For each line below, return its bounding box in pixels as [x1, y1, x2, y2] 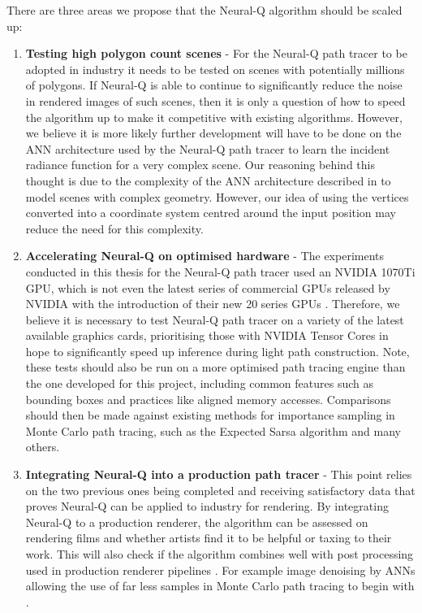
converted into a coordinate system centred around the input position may [25, 204, 396, 221]
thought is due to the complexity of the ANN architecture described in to [25, 172, 391, 189]
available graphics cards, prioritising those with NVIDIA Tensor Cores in [25, 327, 389, 344]
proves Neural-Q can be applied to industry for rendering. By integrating [25, 498, 389, 515]
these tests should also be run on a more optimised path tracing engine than [25, 359, 406, 376]
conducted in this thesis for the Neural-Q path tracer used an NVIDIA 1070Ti [25, 263, 416, 280]
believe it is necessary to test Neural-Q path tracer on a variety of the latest [25, 311, 404, 328]
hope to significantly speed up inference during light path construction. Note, [25, 342, 410, 359]
